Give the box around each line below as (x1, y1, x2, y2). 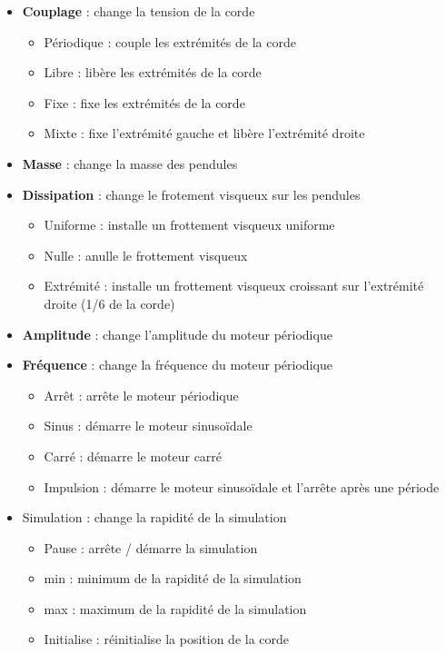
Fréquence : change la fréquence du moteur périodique (22, 355, 332, 374)
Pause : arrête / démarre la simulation (44, 538, 258, 557)
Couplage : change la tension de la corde (22, 2, 255, 20)
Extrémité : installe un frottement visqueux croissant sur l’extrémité (44, 276, 424, 295)
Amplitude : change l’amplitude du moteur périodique (22, 324, 332, 343)
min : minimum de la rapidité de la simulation (44, 569, 302, 588)
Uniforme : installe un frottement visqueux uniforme (44, 215, 335, 234)
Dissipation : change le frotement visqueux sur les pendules (22, 184, 361, 203)
